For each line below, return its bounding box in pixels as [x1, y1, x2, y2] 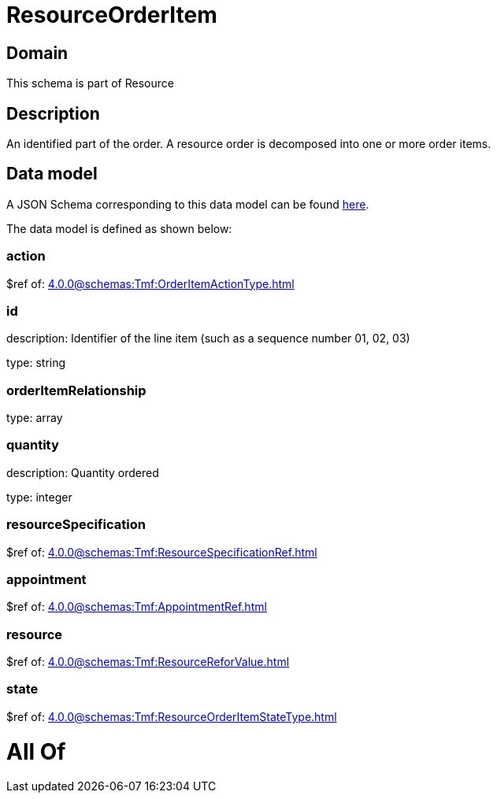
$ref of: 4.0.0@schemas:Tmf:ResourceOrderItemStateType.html [6, 709, 337, 723]
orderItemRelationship [6, 382, 147, 398]
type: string [6, 356, 66, 370]
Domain [6, 43, 69, 63]
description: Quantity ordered [6, 465, 159, 479]
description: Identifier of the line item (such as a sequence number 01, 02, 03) [6, 331, 410, 346]
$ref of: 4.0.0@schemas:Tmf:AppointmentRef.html [6, 600, 267, 614]
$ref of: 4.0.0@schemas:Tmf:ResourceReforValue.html [6, 655, 290, 669]
